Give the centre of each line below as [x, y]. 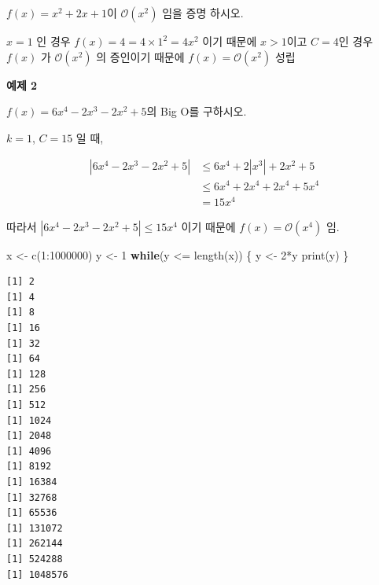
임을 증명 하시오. [203, 13]
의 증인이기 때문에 [140, 56]
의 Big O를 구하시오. [197, 111]
